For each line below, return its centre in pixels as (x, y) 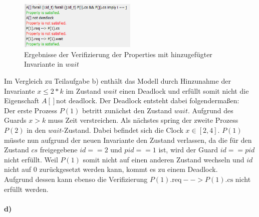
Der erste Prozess (31, 110)
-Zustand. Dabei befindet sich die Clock (122, 130)
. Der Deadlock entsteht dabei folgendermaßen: (167, 100)
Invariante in (44, 64)
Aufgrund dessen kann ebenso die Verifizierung (76, 179)
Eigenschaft (22, 100)
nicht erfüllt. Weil (31, 159)
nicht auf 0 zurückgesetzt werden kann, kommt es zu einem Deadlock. (111, 169)
